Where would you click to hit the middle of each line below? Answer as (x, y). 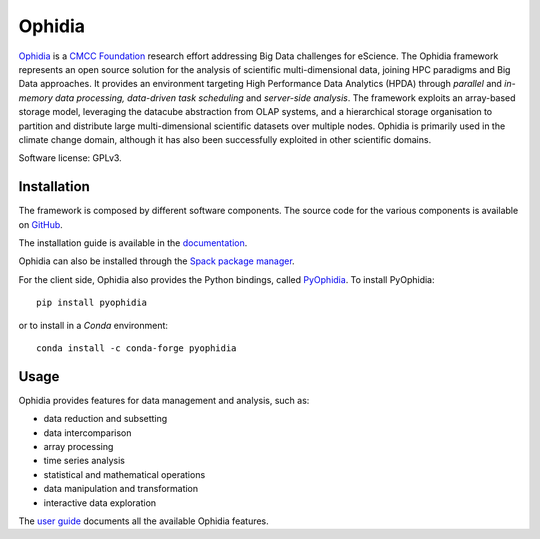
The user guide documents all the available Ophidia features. (143, 521)
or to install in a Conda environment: (93, 325)
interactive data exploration (100, 502)
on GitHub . (41, 224)
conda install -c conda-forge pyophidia (136, 348)
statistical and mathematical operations (124, 474)
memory (36, 97)
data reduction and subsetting (105, 419)
